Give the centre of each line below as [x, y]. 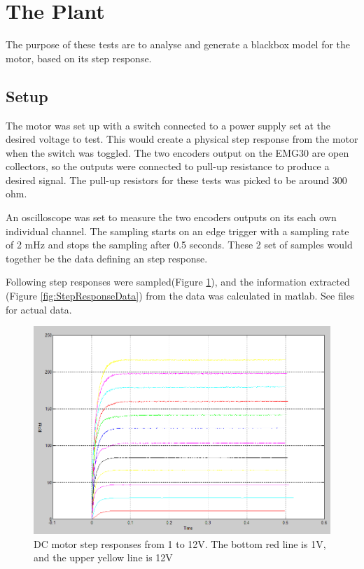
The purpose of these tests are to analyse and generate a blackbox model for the [178, 44]
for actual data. [39, 309]
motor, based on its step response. [79, 58]
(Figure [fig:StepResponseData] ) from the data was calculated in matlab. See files [180, 296]
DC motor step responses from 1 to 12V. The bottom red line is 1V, [180, 543]
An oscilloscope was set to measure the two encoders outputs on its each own [171, 217]
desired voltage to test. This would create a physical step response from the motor [182, 139]
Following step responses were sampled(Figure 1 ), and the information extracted [178, 282]
